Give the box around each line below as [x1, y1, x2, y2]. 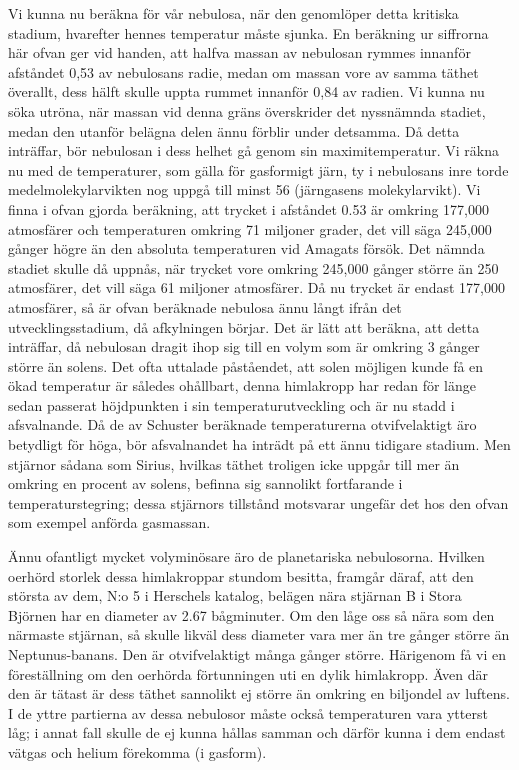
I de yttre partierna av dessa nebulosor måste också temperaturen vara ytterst [8, 702, 488, 723]
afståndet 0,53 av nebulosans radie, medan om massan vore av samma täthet [8, 61, 479, 82]
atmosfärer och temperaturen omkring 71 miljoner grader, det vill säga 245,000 [8, 218, 492, 239]
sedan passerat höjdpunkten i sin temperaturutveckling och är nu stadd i [8, 394, 455, 415]
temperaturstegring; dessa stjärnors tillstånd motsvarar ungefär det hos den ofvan [8, 492, 509, 513]
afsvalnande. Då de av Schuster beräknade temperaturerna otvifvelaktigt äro [8, 414, 477, 435]
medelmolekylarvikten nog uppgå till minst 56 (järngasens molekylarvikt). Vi [8, 179, 481, 200]
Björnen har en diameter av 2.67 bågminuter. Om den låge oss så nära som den [8, 604, 495, 625]
